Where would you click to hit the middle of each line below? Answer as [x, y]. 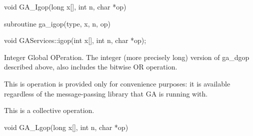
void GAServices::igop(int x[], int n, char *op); [75, 40]
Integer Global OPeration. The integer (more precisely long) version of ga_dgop [127, 57]
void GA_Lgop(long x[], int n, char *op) [66, 127]
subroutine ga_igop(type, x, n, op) [57, 23]
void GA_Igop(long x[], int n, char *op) [65, 6]
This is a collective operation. [49, 110]
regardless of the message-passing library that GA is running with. [106, 93]
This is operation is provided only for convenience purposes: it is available [117, 83]
